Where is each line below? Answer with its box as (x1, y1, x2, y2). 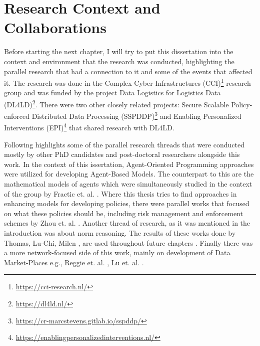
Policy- (231, 99, 252, 109)
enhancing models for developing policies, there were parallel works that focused (4, 198, 249, 209)
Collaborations (4, 17, 106, 38)
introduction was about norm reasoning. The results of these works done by (4, 228, 236, 238)
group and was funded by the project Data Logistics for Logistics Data (4, 87, 221, 98)
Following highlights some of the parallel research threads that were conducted (4, 139, 244, 149)
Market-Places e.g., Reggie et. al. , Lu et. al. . (4, 257, 144, 267)
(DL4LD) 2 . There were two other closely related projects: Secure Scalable (4, 97, 229, 109)
